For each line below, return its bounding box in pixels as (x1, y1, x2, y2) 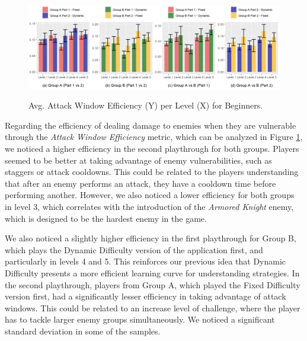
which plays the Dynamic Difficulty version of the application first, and (5, 243, 263, 256)
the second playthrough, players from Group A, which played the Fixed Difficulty (5, 278, 300, 291)
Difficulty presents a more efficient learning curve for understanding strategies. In (5, 266, 300, 279)
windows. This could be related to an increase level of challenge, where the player (5, 301, 300, 314)
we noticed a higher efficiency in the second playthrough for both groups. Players (5, 142, 299, 154)
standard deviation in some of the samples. (5, 324, 161, 337)
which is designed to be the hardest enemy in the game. (5, 212, 207, 224)
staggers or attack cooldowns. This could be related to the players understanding (5, 165, 299, 178)
